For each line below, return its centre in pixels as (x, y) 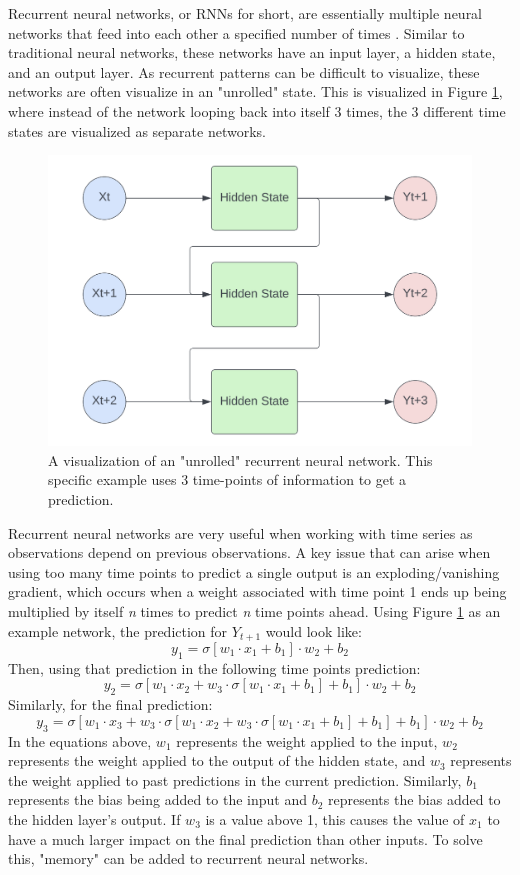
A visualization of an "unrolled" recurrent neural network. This (240, 459)
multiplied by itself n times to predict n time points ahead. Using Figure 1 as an (254, 610)
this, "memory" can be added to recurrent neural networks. (188, 858)
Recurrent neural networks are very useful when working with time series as (240, 532)
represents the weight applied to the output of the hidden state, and (217, 760)
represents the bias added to (414, 799)
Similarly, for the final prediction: (110, 704)
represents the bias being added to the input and (157, 799)
